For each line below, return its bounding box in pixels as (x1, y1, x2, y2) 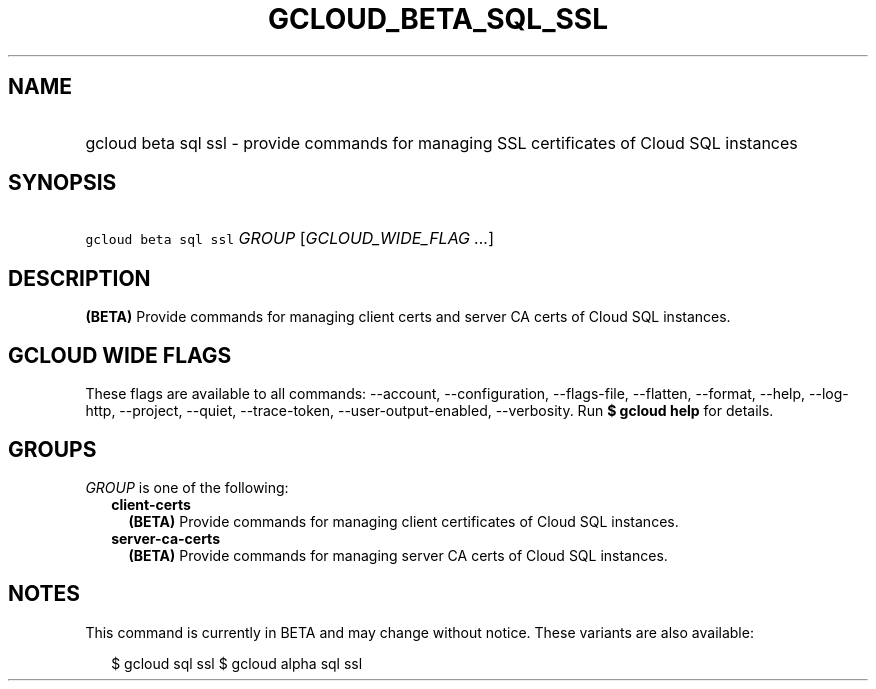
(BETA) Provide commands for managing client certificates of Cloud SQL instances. (128, 512, 679, 530)
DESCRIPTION (8, 265, 151, 291)
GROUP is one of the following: (85, 478, 289, 496)
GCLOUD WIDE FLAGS (8, 342, 232, 368)
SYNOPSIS (8, 170, 117, 196)
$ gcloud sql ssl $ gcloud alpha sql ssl (111, 654, 363, 672)
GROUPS (8, 436, 97, 462)
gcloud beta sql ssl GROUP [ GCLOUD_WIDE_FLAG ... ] (85, 228, 495, 249)
